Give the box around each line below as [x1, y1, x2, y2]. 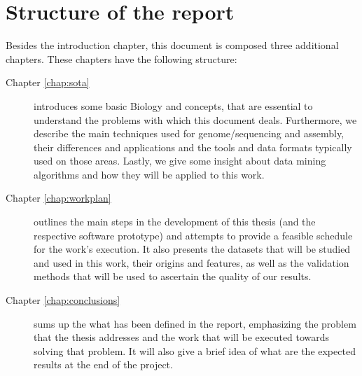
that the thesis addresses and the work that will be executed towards [34, 330, 330, 344]
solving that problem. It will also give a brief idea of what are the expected [34, 343, 356, 358]
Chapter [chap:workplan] [6, 190, 111, 205]
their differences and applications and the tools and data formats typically [34, 139, 352, 154]
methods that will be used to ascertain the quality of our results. [34, 269, 312, 284]
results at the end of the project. [34, 357, 173, 372]
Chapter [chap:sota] [6, 75, 90, 90]
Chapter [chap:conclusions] [6, 293, 120, 307]
